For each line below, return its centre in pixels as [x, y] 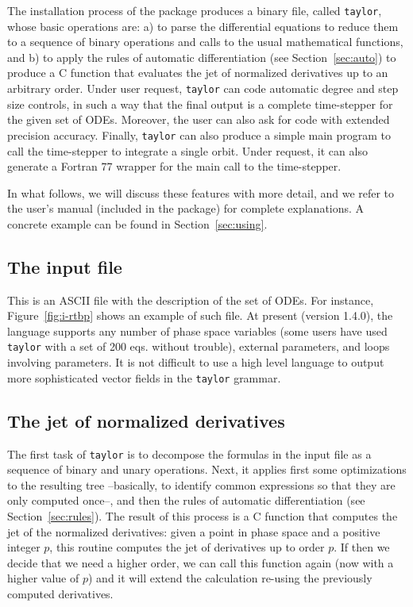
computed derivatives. [60, 594]
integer [24, 547]
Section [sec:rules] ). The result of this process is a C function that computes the [203, 516]
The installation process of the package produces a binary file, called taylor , [195, 10]
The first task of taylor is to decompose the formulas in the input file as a [189, 453]
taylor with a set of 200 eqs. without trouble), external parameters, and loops [199, 346]
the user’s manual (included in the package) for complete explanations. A [186, 208]
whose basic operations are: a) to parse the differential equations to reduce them [203, 26]
